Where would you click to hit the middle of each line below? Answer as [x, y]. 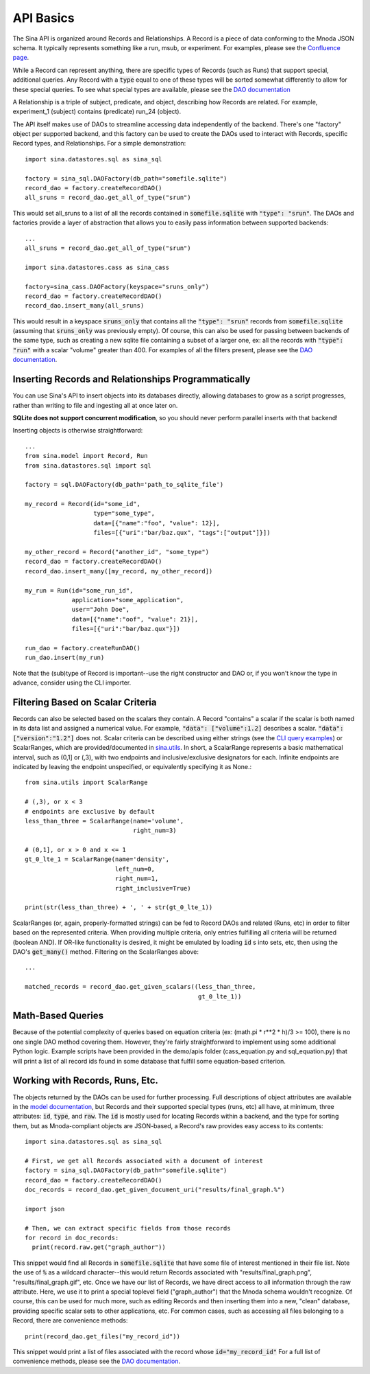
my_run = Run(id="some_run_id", [79, 590]
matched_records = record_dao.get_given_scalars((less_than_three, [140, 987]
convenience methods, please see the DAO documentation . [97, 1361]
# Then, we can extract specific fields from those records [128, 1228]
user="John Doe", [101, 610]
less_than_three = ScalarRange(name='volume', [104, 821]
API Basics [44, 18]
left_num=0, [135, 869]
